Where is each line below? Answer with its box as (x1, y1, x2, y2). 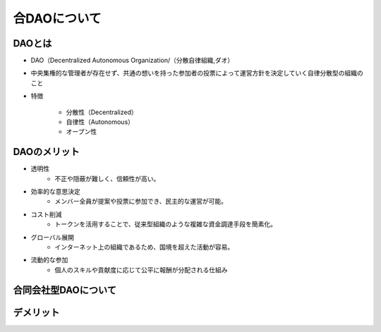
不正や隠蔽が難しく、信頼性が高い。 (54, 174, 160, 183)
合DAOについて (13, 11, 102, 26)
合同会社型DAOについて (13, 284, 116, 296)
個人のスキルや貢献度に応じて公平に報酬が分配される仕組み (54, 265, 228, 274)
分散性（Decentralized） (66, 108, 138, 116)
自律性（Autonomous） (66, 118, 134, 126)
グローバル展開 (30, 233, 74, 241)
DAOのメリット (13, 146, 80, 158)
